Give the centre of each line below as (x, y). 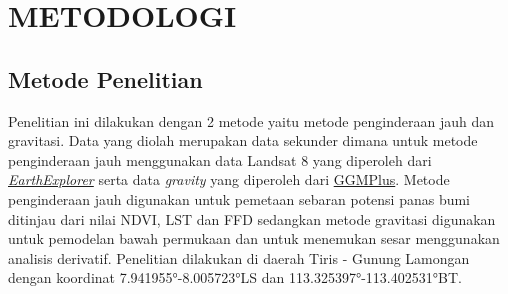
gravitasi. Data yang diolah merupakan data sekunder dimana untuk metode (243, 140)
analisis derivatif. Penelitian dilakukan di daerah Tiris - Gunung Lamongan (239, 257)
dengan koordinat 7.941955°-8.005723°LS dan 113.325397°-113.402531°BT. (235, 277)
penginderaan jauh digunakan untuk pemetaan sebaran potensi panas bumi (239, 198)
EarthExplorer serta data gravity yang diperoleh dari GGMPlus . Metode (229, 179)
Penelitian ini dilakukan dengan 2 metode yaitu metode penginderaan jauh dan (251, 120)
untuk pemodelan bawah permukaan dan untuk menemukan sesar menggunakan (254, 238)
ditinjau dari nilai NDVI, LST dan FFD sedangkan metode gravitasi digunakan (252, 218)
